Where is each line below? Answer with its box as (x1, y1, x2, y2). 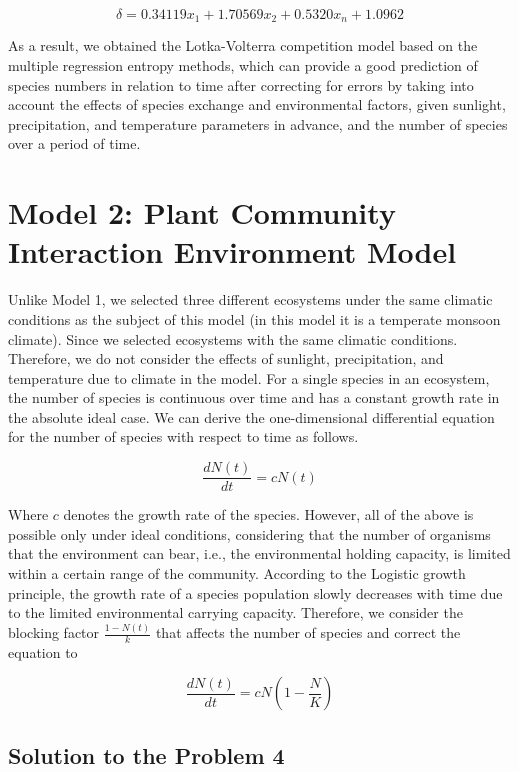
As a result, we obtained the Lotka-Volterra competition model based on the (8, 35, 478, 56)
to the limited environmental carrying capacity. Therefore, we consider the (8, 602, 463, 623)
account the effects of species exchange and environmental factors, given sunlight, (8, 94, 506, 115)
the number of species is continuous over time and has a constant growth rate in (8, 387, 500, 408)
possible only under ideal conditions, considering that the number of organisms (8, 523, 491, 544)
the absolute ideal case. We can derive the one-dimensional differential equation (8, 406, 495, 427)
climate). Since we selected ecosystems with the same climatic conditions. (8, 328, 458, 349)
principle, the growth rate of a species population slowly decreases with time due (8, 582, 503, 603)
